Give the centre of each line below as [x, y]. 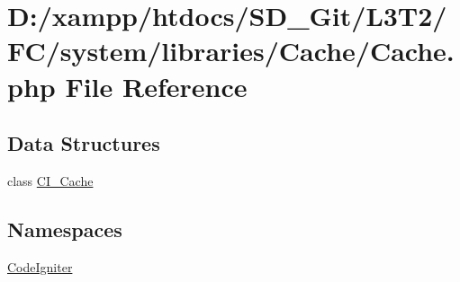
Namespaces [65, 229]
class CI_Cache [50, 180]
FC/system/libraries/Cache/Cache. [231, 51]
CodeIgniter [40, 266]
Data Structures [84, 143]
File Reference [156, 86]
